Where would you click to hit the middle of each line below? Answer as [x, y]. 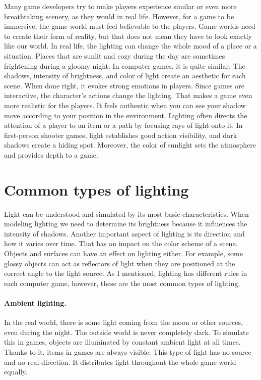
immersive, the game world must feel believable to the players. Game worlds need [130, 26]
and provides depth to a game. [51, 154]
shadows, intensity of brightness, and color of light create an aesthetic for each [125, 76]
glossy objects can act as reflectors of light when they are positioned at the [120, 263]
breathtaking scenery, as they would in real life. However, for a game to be [119, 16]
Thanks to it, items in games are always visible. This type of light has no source [128, 351]
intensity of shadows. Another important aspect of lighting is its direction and [124, 233]
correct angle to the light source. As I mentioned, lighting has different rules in [126, 273]
